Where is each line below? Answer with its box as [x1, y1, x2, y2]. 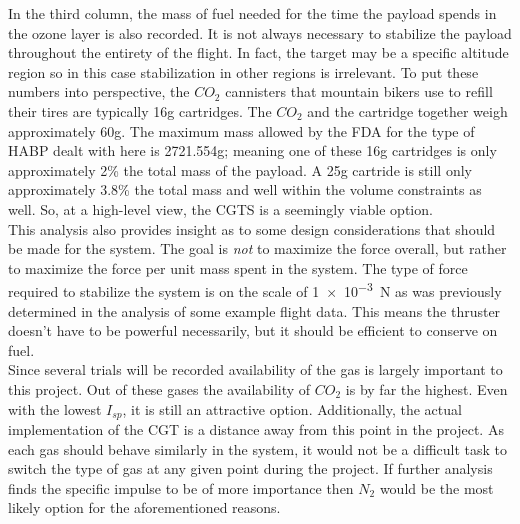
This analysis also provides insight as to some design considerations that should [8, 218, 496, 239]
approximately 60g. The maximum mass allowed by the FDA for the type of [8, 120, 475, 141]
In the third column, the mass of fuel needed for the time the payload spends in [8, 3, 497, 23]
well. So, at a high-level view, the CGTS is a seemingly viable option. [8, 198, 433, 219]
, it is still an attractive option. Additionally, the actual [122, 398, 462, 419]
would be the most [379, 477, 494, 498]
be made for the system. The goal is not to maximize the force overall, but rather [8, 238, 507, 259]
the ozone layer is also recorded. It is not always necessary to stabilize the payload [8, 22, 512, 43]
